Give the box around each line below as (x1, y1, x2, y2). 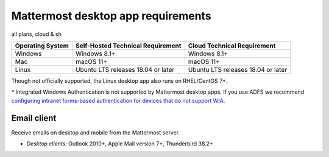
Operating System (15, 41, 69, 50)
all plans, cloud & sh (11, 30, 62, 38)
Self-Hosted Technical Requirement (75, 41, 182, 50)
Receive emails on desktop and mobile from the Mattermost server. (11, 128, 180, 136)
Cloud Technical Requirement (188, 41, 276, 50)
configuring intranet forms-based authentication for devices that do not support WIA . (11, 97, 225, 104)
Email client (11, 113, 57, 123)
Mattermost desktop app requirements (11, 9, 211, 23)
